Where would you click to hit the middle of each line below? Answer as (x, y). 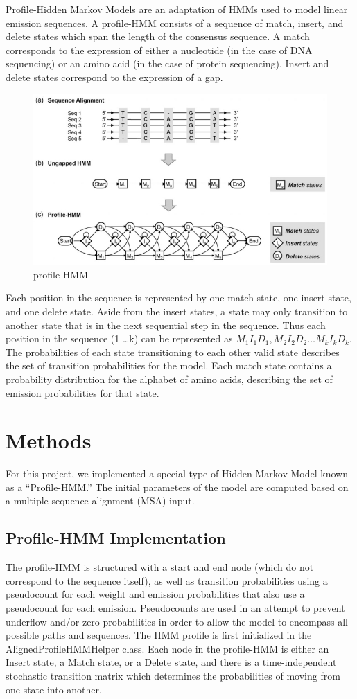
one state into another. (54, 689)
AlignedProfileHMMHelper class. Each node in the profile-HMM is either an (167, 648)
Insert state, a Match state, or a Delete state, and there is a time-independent (171, 662)
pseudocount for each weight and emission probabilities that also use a (155, 594)
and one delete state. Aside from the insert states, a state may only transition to (177, 311)
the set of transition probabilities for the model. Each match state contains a (169, 365)
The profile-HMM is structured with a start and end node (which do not (160, 567)
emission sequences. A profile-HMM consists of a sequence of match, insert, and (175, 23)
